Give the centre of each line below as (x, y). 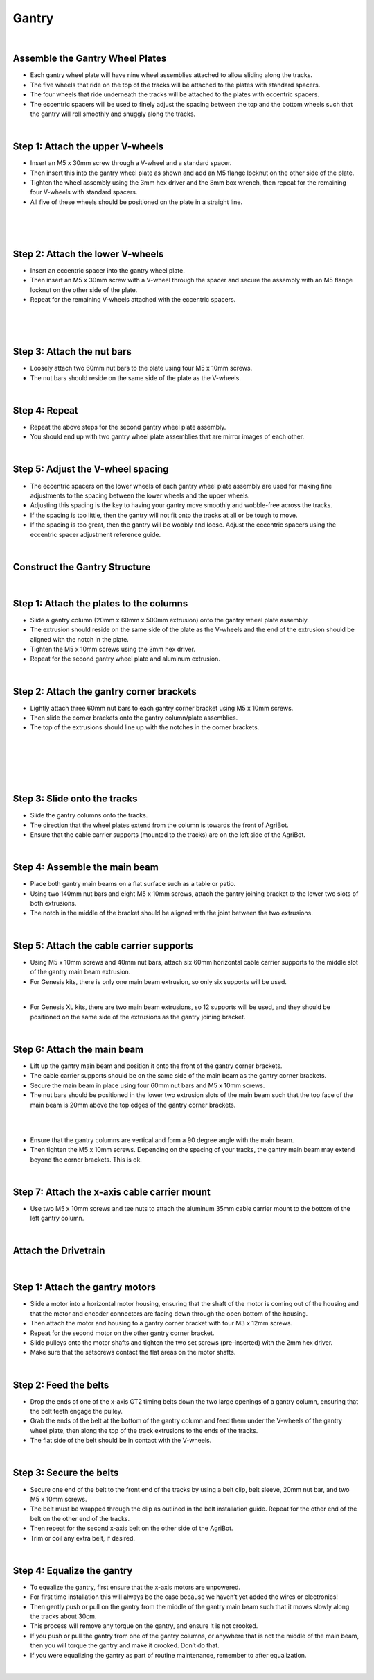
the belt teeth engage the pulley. (76, 1411)
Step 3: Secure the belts (66, 1473)
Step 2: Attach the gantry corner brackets (105, 691)
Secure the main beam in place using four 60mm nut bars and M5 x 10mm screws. (148, 1085)
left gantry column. (57, 1219)
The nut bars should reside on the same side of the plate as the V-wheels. (136, 377)
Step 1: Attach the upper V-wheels (88, 147)
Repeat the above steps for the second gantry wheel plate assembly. (128, 427)
